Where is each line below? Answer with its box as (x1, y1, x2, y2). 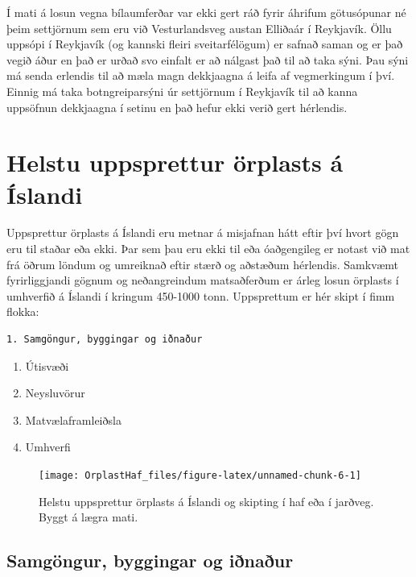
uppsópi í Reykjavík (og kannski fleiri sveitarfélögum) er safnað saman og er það (6, 35, 403, 52)
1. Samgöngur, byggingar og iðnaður (6, 334, 203, 346)
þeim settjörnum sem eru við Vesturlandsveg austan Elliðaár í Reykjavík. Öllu (6, 19, 392, 36)
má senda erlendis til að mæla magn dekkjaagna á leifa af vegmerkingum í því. (6, 67, 395, 84)
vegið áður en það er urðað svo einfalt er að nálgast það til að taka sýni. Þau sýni (6, 51, 409, 68)
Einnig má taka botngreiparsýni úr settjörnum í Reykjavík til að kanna (6, 82, 358, 99)
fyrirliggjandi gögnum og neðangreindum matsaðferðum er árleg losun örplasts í (6, 272, 399, 288)
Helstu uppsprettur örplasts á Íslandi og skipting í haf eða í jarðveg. (39, 492, 374, 509)
